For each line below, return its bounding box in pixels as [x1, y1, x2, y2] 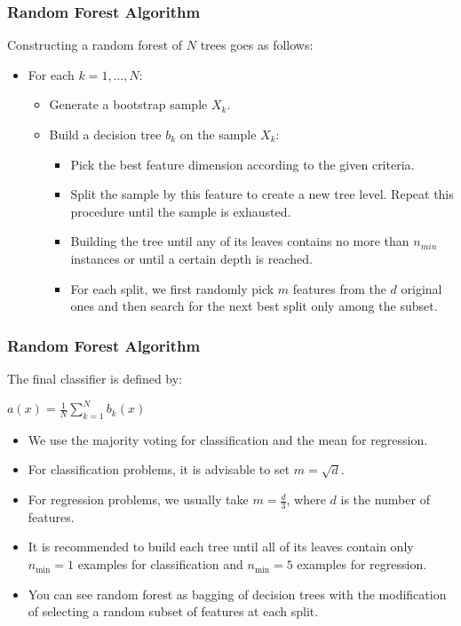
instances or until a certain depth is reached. [70, 249, 313, 267]
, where [286, 490, 326, 509]
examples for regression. [297, 555, 427, 574]
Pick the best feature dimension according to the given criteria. [70, 155, 415, 173]
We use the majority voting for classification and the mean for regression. [28, 430, 428, 448]
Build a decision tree [49, 125, 162, 143]
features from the [292, 279, 386, 297]
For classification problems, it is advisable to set [28, 460, 290, 479]
